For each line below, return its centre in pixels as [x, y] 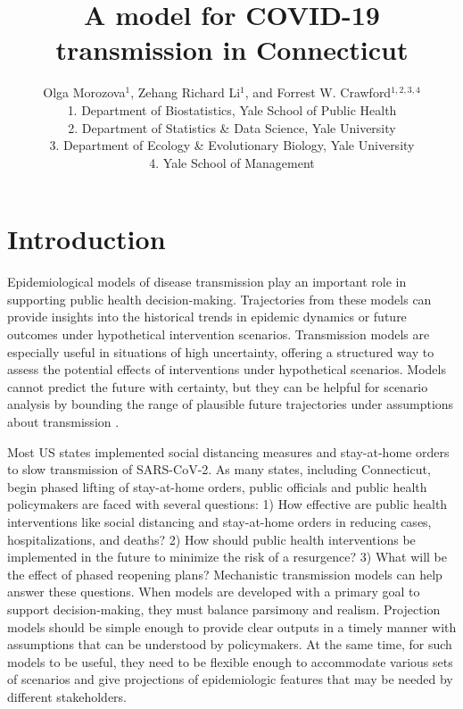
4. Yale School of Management [232, 162]
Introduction [87, 239]
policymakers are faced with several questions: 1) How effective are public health [227, 504]
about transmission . [63, 421]
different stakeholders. [67, 696]
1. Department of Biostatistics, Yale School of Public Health [232, 109]
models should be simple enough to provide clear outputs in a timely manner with [232, 626]
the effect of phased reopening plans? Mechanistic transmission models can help [225, 574]
